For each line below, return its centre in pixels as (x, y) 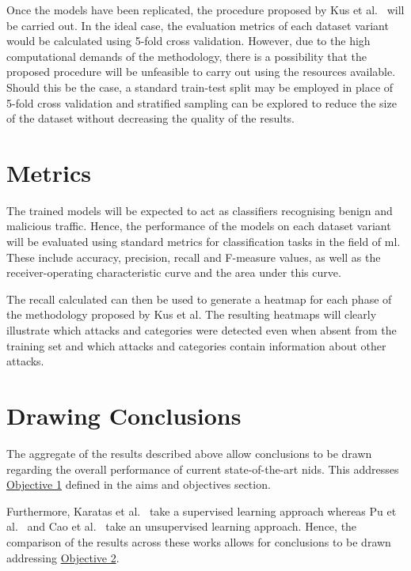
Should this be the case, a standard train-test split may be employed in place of (200, 87)
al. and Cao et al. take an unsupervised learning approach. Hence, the (182, 526)
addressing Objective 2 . (63, 557)
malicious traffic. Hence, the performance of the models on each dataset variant (199, 226)
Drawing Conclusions (124, 415)
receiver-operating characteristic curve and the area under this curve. (174, 272)
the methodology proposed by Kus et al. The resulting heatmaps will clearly (192, 314)
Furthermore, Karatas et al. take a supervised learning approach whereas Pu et (202, 510)
